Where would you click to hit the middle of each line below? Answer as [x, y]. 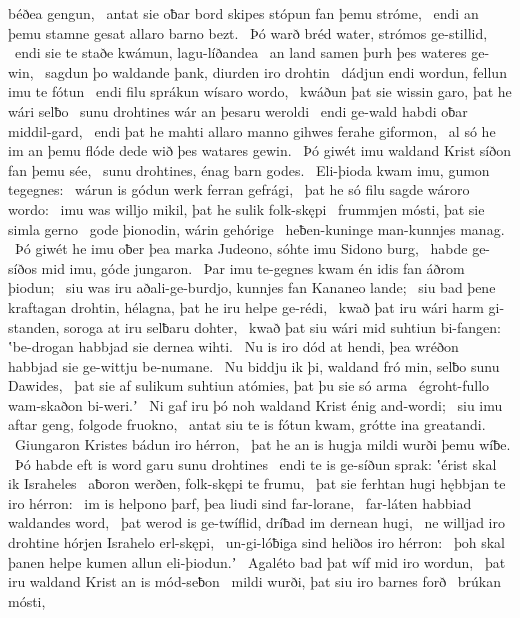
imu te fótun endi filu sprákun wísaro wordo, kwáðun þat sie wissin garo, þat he [260, 91]
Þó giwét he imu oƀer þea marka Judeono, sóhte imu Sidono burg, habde [241, 248]
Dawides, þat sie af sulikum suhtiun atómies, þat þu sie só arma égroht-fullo [249, 385]
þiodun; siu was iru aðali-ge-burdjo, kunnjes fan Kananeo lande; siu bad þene [252, 287]
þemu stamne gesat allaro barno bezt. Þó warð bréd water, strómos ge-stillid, [248, 32]
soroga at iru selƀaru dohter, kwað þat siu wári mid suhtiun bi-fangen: [282, 326]
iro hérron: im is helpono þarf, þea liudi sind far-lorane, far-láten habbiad [240, 502]
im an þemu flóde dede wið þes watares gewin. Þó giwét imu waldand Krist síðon [259, 150]
